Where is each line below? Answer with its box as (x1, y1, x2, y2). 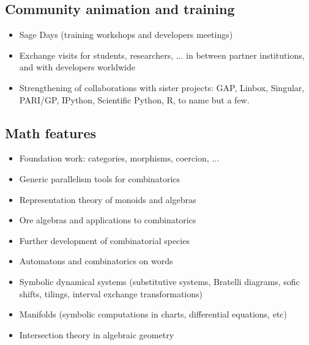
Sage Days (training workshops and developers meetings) (19, 28, 233, 41)
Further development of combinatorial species (19, 234, 190, 247)
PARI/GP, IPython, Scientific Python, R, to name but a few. (19, 93, 250, 106)
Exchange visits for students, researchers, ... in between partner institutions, (19, 48, 305, 61)
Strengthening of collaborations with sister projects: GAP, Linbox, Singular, (19, 81, 305, 94)
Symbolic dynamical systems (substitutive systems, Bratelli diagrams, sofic (19, 275, 300, 287)
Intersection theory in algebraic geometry (19, 328, 174, 341)
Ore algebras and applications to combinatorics (19, 213, 196, 226)
